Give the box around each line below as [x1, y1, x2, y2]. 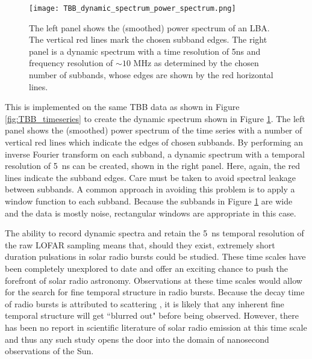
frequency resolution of [29, 57, 113, 69]
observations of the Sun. [5, 345, 94, 357]
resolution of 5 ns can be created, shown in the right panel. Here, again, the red [5, 159, 301, 172]
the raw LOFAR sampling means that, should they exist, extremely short [5, 238, 275, 251]
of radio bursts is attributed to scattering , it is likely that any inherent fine [5, 297, 284, 310]
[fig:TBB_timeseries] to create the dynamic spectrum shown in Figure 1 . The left [5, 112, 305, 124]
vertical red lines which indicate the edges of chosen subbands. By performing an [5, 136, 304, 148]
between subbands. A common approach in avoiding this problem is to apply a [5, 183, 295, 195]
